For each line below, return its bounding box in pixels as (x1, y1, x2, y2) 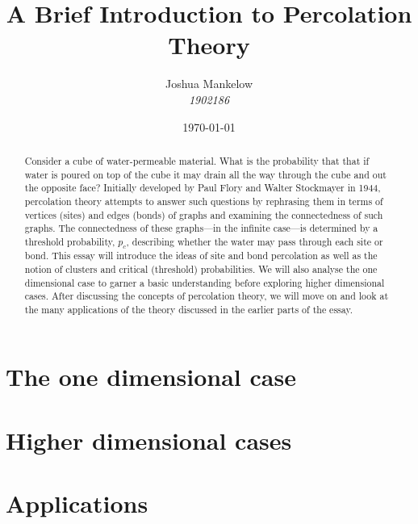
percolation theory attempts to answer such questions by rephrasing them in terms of (24, 194, 383, 208)
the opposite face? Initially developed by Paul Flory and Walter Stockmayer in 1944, (24, 181, 381, 195)
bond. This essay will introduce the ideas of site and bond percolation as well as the (24, 249, 378, 262)
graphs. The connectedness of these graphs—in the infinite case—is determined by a (24, 221, 378, 235)
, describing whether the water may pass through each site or (126, 234, 383, 248)
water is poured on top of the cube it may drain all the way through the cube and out (24, 167, 387, 181)
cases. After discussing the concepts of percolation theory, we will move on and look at (24, 289, 389, 303)
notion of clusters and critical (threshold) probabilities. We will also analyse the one (24, 262, 378, 275)
